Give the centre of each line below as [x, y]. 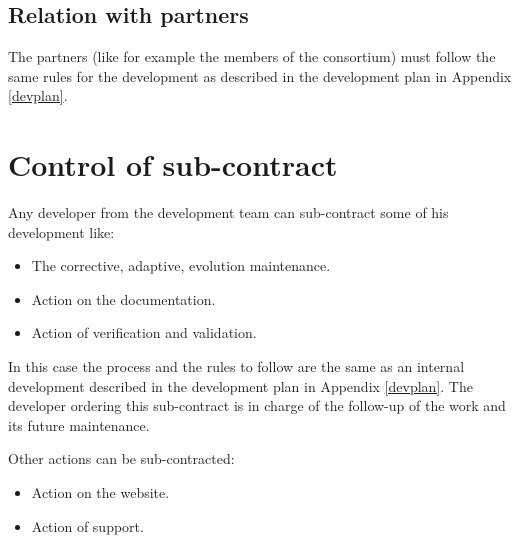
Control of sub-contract [173, 164]
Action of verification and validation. [144, 332]
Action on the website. [100, 492]
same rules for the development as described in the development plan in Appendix [260, 75]
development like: [61, 231]
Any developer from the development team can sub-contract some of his [228, 212]
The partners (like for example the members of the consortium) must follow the [252, 56]
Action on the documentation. [123, 298]
